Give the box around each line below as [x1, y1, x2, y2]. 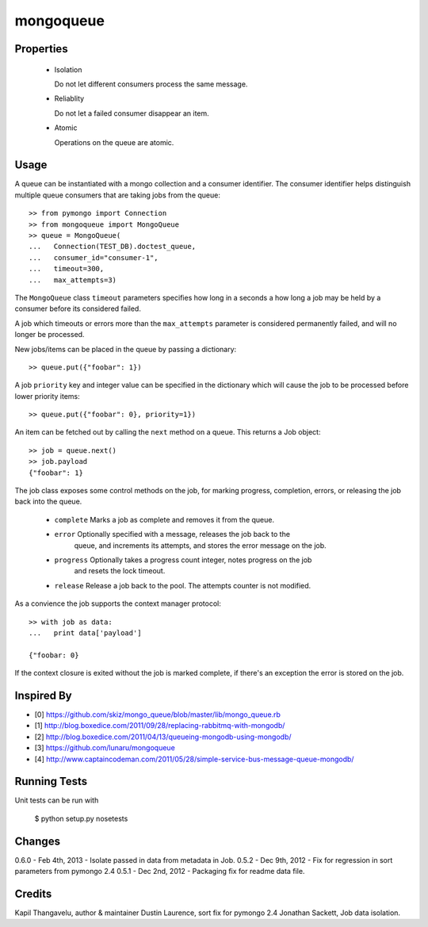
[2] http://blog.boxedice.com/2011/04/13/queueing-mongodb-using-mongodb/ [34, 732, 292, 741]
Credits [14, 887, 52, 900]
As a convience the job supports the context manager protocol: [14, 599, 221, 608]
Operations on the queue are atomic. [54, 137, 174, 147]
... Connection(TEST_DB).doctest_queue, [29, 242, 197, 251]
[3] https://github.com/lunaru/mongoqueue [34, 743, 176, 753]
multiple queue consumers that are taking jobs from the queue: [14, 190, 221, 200]
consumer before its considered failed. [14, 304, 142, 313]
